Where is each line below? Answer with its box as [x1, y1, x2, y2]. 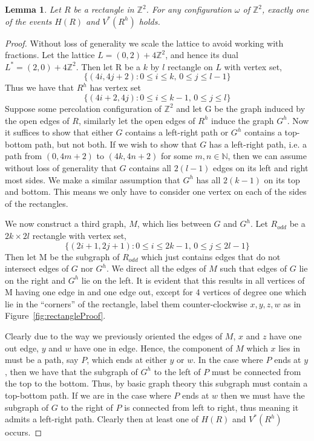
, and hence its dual [165, 48, 238, 61]
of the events [5, 15, 52, 27]
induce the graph [211, 114, 274, 126]
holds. [139, 15, 160, 27]
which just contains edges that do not [141, 250, 281, 263]
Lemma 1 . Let [5, 3, 61, 15]
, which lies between [137, 217, 211, 230]
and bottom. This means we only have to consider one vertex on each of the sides [5, 185, 307, 198]
